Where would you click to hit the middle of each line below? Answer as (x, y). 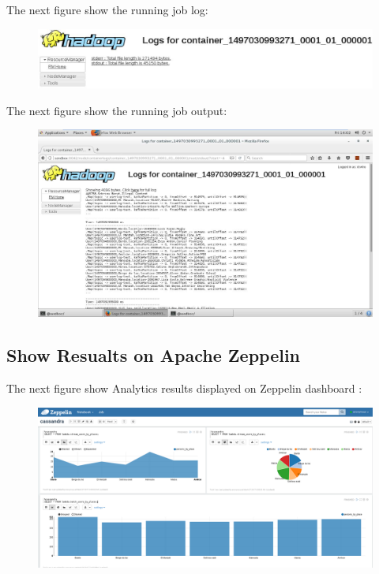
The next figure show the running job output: (117, 110)
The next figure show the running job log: (107, 9)
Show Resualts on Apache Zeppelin (154, 355)
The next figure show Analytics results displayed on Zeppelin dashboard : (184, 388)
